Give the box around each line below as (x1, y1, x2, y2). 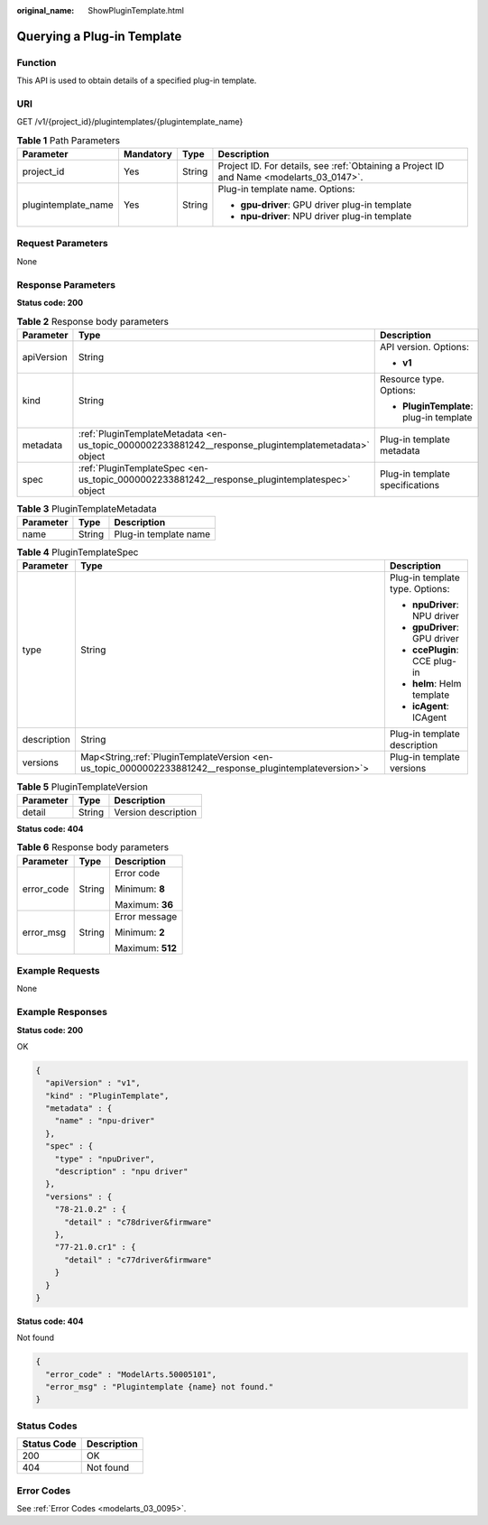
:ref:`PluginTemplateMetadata (78, 427, 204, 439)
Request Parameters (16, 237, 108, 250)
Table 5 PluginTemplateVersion (16, 781, 149, 793)
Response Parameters (16, 278, 116, 291)
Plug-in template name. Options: (217, 183, 355, 196)
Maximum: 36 (114, 898, 174, 910)
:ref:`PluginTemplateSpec (78, 461, 186, 474)
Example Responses (16, 1006, 108, 1019)
